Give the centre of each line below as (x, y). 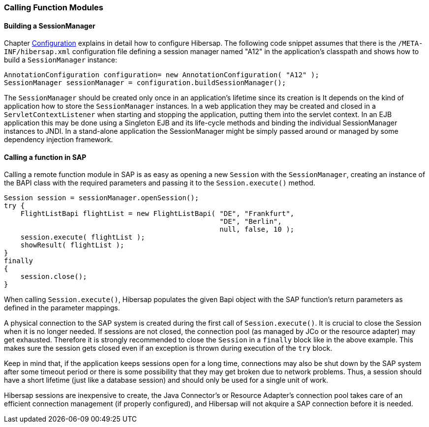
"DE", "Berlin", (251, 222)
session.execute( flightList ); (83, 237)
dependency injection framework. (59, 140)
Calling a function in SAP (45, 157)
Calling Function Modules (54, 7)
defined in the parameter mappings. (62, 308)
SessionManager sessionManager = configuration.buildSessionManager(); (145, 83)
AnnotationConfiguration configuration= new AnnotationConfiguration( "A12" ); (162, 75)
